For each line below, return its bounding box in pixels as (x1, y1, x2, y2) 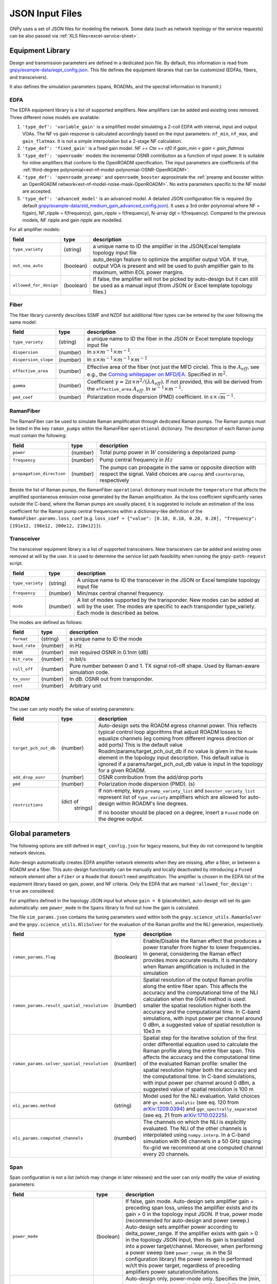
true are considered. (9, 888, 55, 894)
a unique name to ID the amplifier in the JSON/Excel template (93, 242, 241, 250)
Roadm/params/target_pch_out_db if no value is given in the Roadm (98, 748, 258, 755)
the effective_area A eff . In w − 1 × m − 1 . (87, 384, 183, 393)
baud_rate (12, 643, 36, 648)
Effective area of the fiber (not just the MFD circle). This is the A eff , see (87, 364, 260, 372)
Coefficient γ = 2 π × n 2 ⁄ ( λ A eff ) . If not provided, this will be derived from (87, 377, 263, 386)
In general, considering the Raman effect (143, 950, 242, 957)
